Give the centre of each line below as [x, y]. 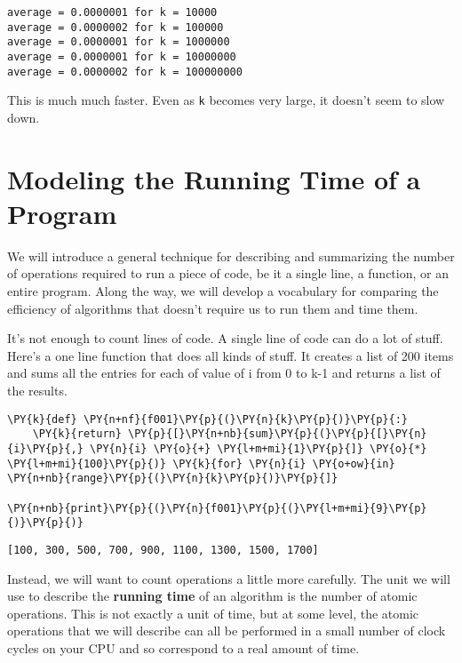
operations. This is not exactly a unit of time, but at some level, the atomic [213, 613]
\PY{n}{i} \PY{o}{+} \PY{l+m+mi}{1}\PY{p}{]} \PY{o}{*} [259, 448]
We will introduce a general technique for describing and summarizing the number [231, 256]
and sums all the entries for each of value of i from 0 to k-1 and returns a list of [224, 373]
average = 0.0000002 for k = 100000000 [125, 72]
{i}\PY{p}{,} [45, 448]
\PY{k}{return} [77, 434]
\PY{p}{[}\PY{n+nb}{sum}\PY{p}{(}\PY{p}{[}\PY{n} [278, 434]
